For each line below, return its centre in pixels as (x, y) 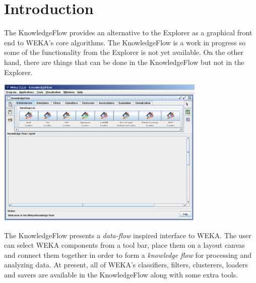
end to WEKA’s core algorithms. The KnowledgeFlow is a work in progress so (125, 42)
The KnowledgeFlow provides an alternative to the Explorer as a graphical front (128, 32)
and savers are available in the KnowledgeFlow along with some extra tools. (121, 275)
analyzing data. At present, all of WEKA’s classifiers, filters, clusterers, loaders (126, 265)
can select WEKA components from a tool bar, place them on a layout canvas (124, 245)
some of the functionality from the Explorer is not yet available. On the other (124, 52)
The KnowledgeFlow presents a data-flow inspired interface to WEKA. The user (128, 235)
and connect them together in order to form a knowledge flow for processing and (128, 255)
